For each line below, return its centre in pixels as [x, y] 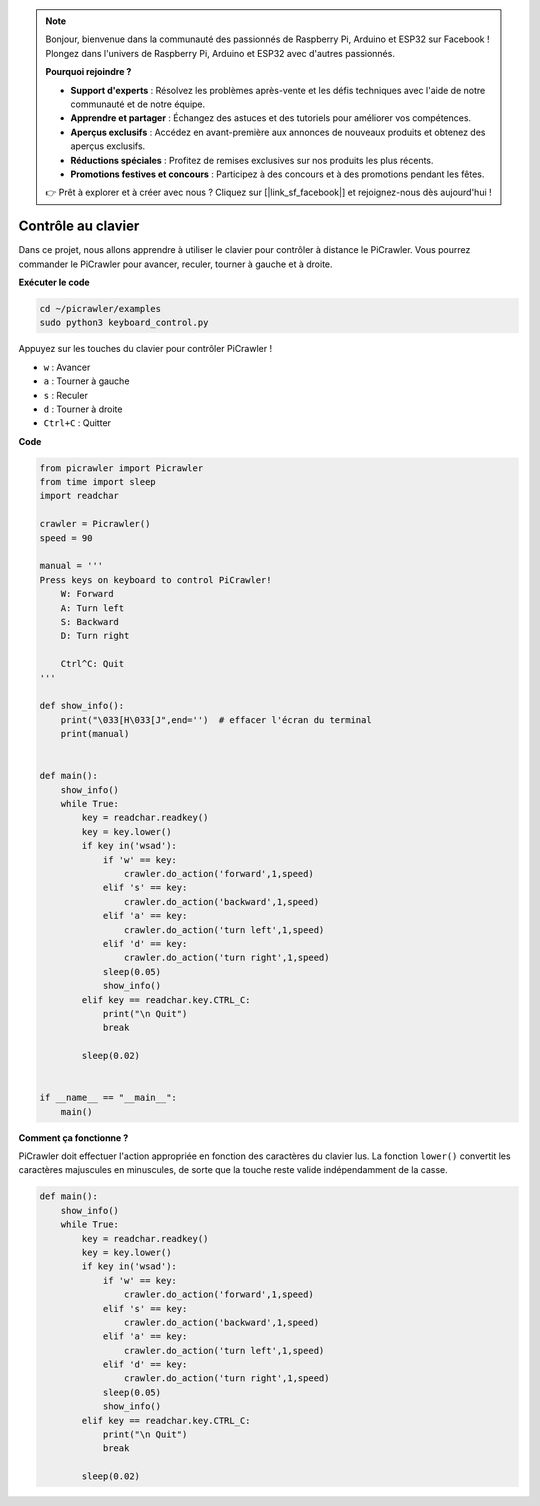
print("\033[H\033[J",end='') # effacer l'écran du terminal [216, 719]
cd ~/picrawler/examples [100, 308]
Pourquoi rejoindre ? [88, 72]
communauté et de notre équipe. [138, 104]
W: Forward [87, 594]
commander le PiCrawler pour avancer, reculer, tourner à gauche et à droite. [176, 264]
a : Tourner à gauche [86, 381]
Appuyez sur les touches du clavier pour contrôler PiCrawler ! [145, 349]
